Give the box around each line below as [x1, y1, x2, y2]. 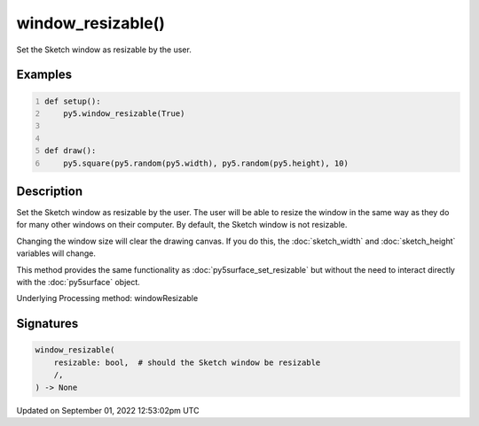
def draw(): [44, 146, 97, 156]
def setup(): [44, 96, 101, 106]
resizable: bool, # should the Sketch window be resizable [53, 357, 321, 368]
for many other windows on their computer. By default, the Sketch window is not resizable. [16, 220, 348, 230]
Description [16, 183, 83, 198]
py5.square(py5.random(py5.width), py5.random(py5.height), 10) [63, 158, 349, 168]
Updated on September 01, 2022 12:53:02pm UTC [16, 405, 200, 415]
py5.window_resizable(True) [63, 108, 185, 119]
